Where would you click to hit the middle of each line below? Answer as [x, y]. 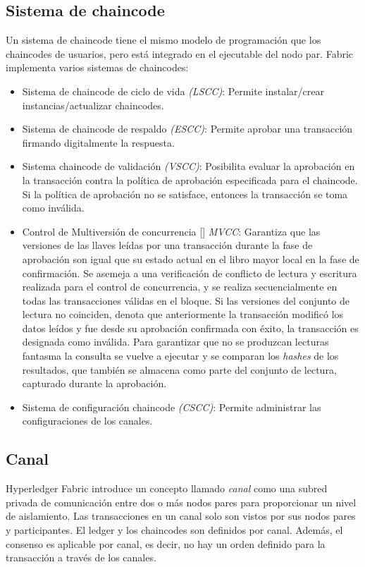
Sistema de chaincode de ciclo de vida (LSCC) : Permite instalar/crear [173, 91]
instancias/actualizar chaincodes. [93, 105]
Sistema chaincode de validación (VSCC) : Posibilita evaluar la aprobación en [188, 166]
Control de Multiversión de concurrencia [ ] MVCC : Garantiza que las [171, 231]
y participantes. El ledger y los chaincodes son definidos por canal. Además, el [174, 530]
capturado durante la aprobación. [94, 383]
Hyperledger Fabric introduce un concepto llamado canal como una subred [167, 488]
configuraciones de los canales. [87, 421]
